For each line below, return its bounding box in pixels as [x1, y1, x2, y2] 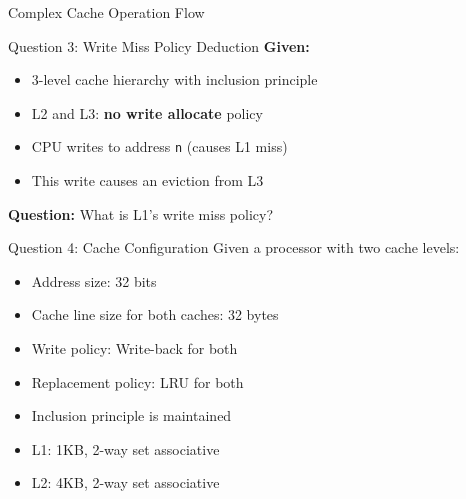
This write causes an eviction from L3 [31, 170, 264, 191]
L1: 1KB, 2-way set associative [31, 438, 220, 459]
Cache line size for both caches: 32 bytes [31, 304, 279, 325]
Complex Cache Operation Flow [8, 2, 205, 22]
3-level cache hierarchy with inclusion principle [31, 69, 318, 90]
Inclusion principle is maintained [31, 405, 232, 426]
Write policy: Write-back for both [31, 338, 238, 358]
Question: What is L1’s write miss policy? [8, 203, 274, 224]
